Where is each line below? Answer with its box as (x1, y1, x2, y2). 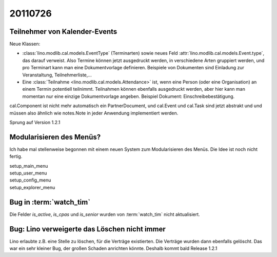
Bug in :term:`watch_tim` (9, 197, 91, 206)
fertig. (9, 153, 23, 160)
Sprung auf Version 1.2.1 (9, 119, 61, 125)
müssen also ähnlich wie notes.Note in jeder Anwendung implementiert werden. (9, 110, 179, 116)
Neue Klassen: (9, 41, 41, 47)
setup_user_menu (9, 170, 47, 176)
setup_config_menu (9, 177, 51, 183)
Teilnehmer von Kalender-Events (9, 27, 117, 36)
